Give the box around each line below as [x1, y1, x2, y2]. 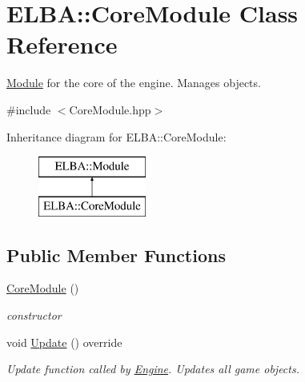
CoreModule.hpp [69, 101, 151, 117]
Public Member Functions [6, 242, 226, 267]
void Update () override [6, 333, 122, 350]
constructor [6, 307, 62, 324]
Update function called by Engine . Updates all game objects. [6, 360, 299, 377]
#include [6, 101, 51, 117]
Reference [6, 28, 118, 61]
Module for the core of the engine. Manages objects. [6, 74, 261, 91]
